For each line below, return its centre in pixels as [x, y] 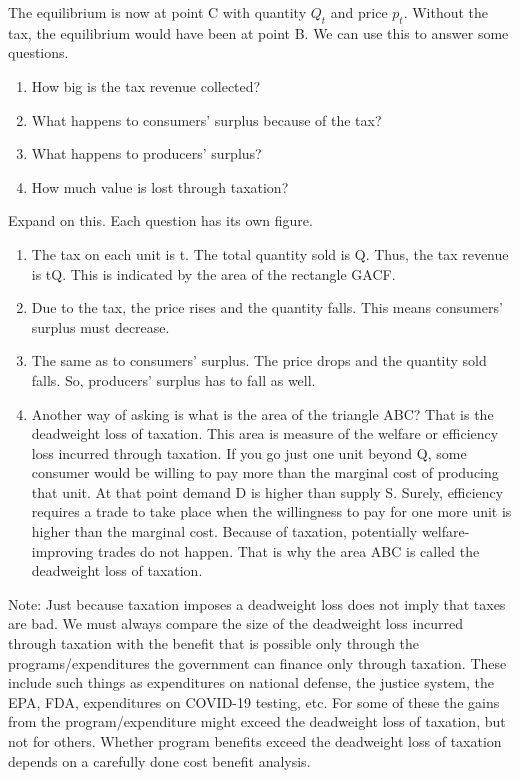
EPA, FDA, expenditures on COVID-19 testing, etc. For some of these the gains [254, 701]
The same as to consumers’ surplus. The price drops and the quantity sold [259, 360]
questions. [38, 52]
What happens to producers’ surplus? [146, 153]
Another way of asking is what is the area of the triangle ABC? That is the [262, 413]
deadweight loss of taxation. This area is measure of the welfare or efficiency [265, 433]
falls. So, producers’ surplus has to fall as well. [173, 379]
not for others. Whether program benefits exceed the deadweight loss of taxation [255, 741]
